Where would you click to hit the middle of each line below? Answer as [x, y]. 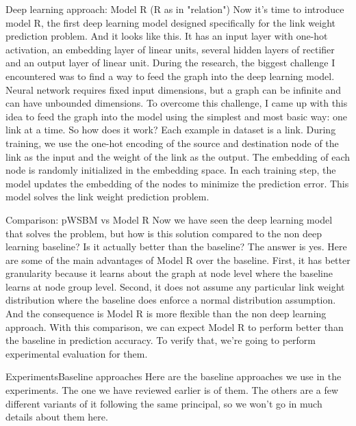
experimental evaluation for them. [77, 353]
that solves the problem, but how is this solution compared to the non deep [164, 233]
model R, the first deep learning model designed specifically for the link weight [170, 22]
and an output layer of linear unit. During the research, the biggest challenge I [170, 63]
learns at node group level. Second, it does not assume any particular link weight [175, 286]
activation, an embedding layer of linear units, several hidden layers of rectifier [170, 49]
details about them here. [57, 417]
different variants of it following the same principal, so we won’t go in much [164, 403]
